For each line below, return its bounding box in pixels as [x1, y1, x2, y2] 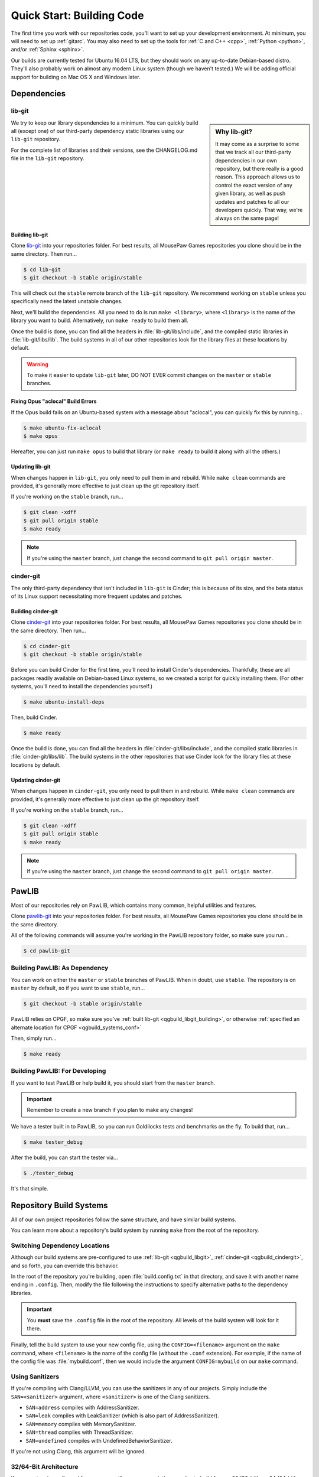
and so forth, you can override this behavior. [11, 1262, 119, 1269]
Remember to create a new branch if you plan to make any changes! [27, 1107, 193, 1114]
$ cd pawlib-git [23, 948, 71, 954]
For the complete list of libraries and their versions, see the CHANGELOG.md [11, 147, 198, 154]
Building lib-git [11, 231, 48, 238]
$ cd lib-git [23, 266, 61, 273]
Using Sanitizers [11, 1372, 59, 1381]
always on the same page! [215, 214, 279, 222]
